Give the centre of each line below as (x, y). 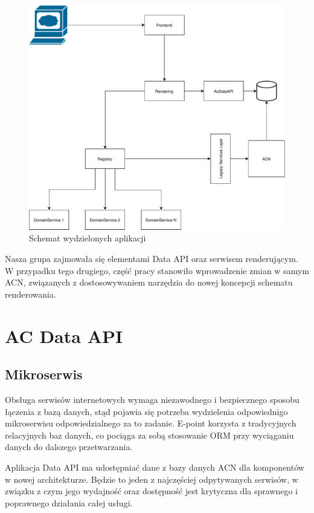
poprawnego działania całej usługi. (69, 502)
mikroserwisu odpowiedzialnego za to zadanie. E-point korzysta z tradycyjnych (151, 423)
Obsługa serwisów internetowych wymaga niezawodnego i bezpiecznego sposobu (152, 399)
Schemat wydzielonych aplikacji (88, 238)
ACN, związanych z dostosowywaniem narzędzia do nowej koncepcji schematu (149, 282)
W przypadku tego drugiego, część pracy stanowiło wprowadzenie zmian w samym (157, 270)
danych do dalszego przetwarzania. (69, 447)
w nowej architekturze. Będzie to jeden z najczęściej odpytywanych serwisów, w (152, 479)
